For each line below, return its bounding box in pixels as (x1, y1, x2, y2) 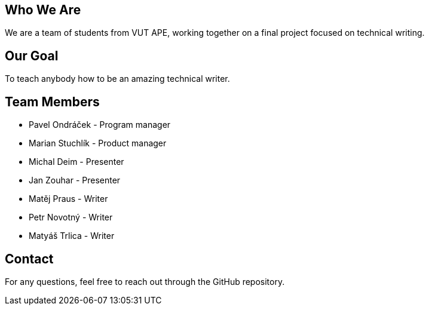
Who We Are (5, 2, 81, 17)
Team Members (5, 94, 100, 109)
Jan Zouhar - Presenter (29, 175, 121, 186)
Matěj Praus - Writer (29, 194, 108, 204)
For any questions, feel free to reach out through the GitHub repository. (5, 276, 285, 287)
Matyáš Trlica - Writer (29, 231, 115, 241)
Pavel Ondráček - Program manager (29, 119, 171, 130)
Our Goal (5, 48, 59, 63)
